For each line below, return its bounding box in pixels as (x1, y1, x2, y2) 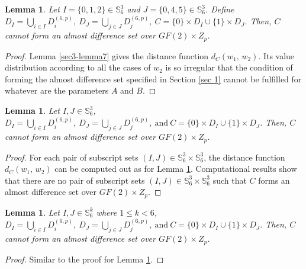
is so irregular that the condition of (165, 61, 293, 73)
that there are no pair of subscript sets (5, 174, 145, 186)
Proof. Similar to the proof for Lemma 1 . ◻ (5, 252, 164, 265)
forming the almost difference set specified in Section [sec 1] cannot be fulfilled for (5, 72, 302, 85)
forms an (258, 174, 290, 186)
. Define (205, 3, 234, 15)
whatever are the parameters (5, 84, 109, 97)
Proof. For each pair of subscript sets (5, 150, 138, 163)
